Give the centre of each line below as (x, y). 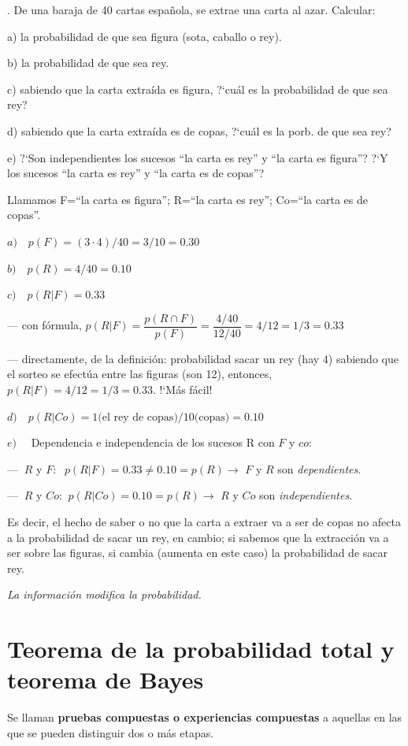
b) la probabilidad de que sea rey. (88, 63)
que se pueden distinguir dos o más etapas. (111, 732)
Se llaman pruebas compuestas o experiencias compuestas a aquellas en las (205, 717)
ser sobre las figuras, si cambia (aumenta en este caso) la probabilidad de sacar (197, 553)
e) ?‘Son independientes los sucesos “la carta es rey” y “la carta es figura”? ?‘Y (198, 157)
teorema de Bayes (106, 679)
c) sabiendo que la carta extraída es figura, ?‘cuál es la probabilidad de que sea (198, 89)
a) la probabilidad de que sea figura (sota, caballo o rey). (145, 36)
